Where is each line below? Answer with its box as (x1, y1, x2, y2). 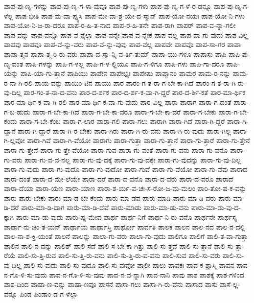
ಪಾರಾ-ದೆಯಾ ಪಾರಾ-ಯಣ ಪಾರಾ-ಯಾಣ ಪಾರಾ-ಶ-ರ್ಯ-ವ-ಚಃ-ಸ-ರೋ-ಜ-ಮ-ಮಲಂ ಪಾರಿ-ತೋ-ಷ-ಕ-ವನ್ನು (4, 183, 247, 193)
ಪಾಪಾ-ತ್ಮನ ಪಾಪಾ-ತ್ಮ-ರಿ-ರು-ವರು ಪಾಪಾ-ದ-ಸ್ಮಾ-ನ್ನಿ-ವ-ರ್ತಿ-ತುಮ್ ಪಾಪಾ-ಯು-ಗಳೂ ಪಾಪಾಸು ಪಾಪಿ (4, 48, 227, 59)
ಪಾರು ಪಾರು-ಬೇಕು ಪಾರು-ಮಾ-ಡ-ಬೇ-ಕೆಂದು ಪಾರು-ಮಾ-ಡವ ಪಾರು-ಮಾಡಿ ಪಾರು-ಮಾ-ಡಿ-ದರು (4, 192, 216, 203)
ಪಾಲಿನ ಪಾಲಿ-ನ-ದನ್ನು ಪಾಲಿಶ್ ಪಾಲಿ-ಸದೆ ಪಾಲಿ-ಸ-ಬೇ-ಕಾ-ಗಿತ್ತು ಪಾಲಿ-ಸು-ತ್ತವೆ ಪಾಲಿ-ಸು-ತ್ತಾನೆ (4, 240, 212, 251)
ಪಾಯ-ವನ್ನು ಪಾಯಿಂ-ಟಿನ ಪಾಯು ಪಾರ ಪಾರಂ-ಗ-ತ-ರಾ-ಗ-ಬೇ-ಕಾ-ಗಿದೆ (34, 77, 194, 88)
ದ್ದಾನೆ (4, 125, 16, 136)
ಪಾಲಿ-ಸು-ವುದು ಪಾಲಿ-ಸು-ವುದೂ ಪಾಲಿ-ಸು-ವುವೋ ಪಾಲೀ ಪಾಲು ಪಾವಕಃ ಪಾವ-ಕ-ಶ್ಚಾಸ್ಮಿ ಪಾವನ (23, 260, 234, 270)
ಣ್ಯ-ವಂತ (4, 58, 23, 69)
